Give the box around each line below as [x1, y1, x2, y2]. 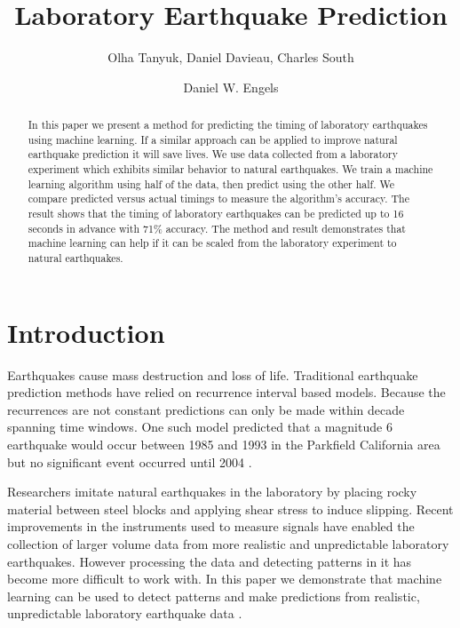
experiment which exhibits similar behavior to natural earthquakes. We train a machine [28, 162, 433, 177]
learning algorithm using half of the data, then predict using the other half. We [28, 176, 394, 191]
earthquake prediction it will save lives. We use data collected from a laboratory [28, 147, 398, 162]
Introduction [7, 314, 165, 350]
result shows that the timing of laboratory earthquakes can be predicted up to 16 [28, 206, 404, 221]
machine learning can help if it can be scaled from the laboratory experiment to [28, 235, 397, 250]
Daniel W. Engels [183, 77, 279, 96]
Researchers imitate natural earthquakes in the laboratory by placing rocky [7, 482, 417, 501]
